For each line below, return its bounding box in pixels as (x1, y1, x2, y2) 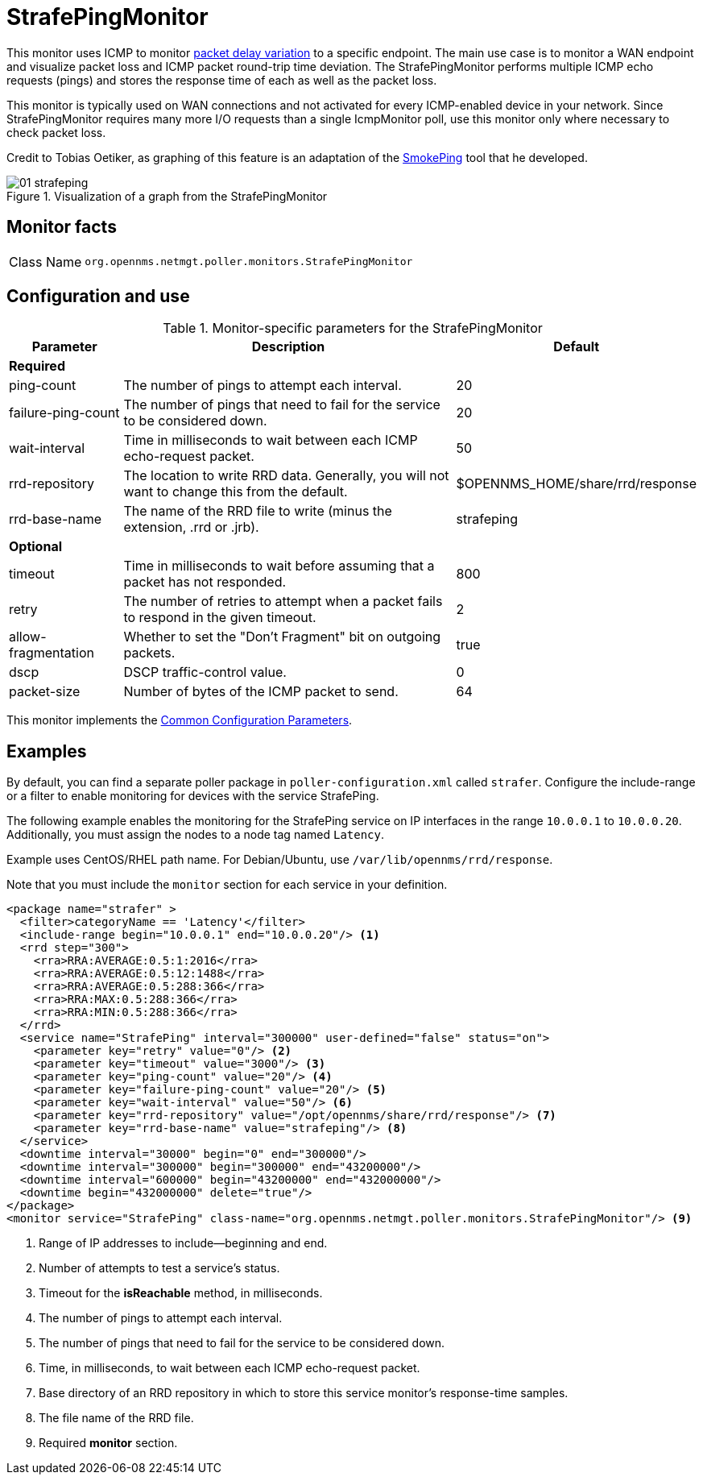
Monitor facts (6, 217, 117, 238)
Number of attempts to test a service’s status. (39, 1261, 280, 1276)
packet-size (9, 683, 81, 700)
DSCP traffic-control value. (123, 664, 287, 681)
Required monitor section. (39, 1436, 178, 1450)
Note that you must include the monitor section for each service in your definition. (6, 877, 448, 892)
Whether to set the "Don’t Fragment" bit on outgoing (123, 628, 441, 645)
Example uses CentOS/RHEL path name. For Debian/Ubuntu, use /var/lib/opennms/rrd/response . (6, 853, 553, 867)
